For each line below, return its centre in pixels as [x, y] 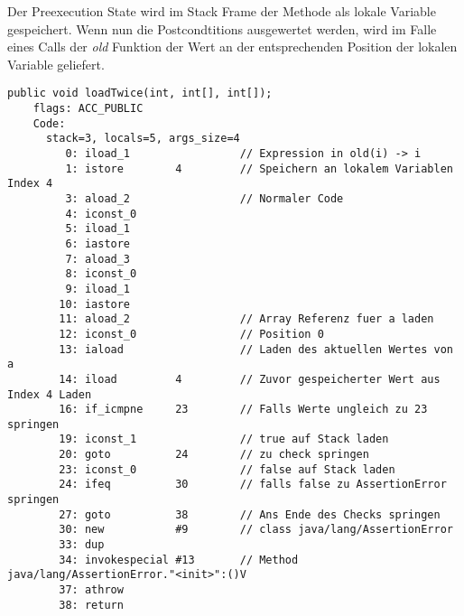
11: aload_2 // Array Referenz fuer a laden [246, 319]
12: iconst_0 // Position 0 [191, 334]
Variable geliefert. [56, 64]
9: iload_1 [98, 289]
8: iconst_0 [101, 274]
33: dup [82, 545]
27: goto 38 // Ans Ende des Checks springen [250, 514]
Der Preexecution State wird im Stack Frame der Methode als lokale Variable [222, 11]
